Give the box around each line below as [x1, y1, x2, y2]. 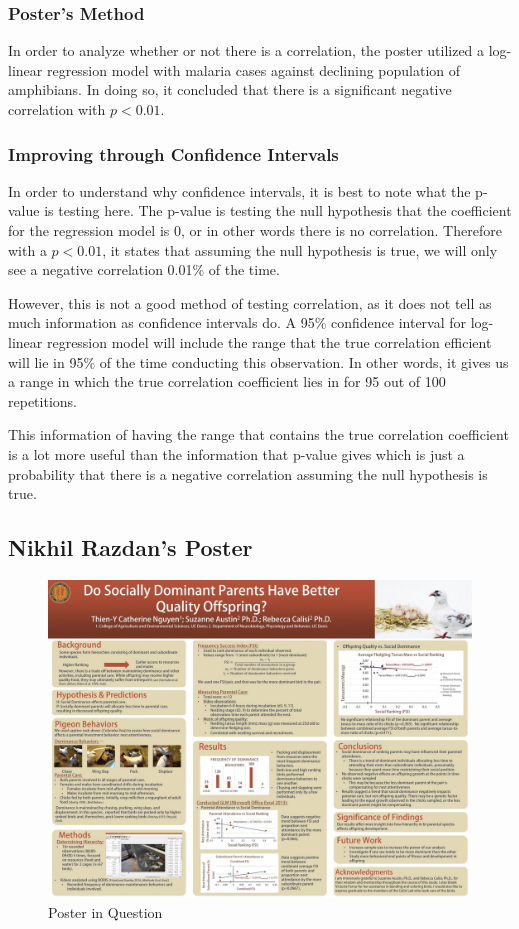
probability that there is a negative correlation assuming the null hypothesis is [8, 463, 488, 484]
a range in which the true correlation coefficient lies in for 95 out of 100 [8, 371, 446, 392]
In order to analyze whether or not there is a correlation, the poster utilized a [8, 40, 485, 61]
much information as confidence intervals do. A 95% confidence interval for [8, 312, 467, 333]
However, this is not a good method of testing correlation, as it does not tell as [8, 292, 492, 313]
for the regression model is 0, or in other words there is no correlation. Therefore [8, 220, 502, 240]
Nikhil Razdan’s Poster [8, 532, 253, 563]
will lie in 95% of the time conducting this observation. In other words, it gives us [8, 351, 509, 372]
